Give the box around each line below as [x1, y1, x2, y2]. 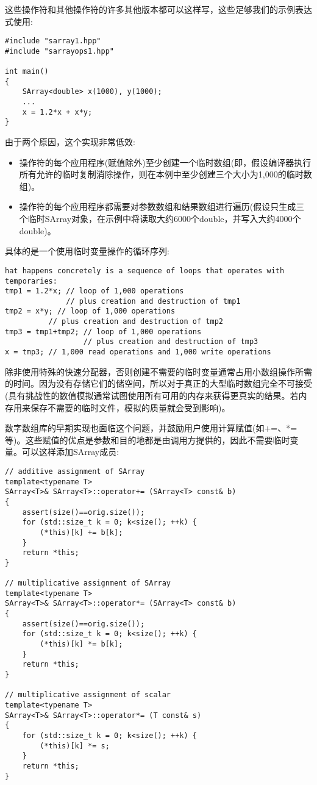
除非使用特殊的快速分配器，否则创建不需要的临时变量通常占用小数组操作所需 [5, 365, 312, 378]
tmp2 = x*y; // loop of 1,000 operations [5, 307, 176, 316]
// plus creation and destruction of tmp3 [83, 337, 258, 346]
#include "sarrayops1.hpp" [5, 46, 114, 56]
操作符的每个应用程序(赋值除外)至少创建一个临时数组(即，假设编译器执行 [19, 156, 312, 168]
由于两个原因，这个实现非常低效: [5, 135, 135, 148]
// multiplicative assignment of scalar [5, 690, 171, 700]
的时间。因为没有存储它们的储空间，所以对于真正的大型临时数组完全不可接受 [5, 377, 312, 390]
